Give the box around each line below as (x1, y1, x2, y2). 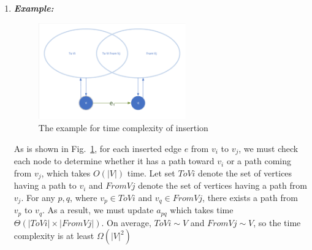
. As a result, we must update (42, 203, 154, 216)
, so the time (253, 216, 301, 229)
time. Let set (127, 166, 175, 179)
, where (70, 191, 97, 203)
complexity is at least (13, 229, 94, 242)
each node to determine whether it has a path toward (13, 154, 215, 167)
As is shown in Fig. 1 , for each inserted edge (13, 142, 181, 154)
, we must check (238, 142, 299, 154)
